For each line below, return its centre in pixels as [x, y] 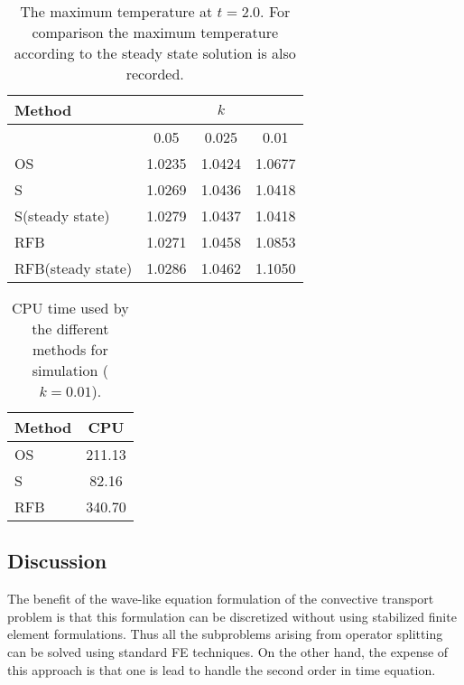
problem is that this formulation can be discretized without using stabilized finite [232, 616]
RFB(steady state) [74, 268]
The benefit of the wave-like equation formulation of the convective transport [221, 599]
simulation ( [70, 370]
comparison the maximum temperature [155, 32]
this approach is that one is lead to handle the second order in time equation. [222, 669]
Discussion [57, 561]
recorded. [155, 74]
